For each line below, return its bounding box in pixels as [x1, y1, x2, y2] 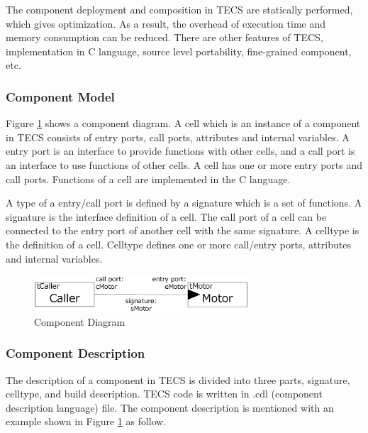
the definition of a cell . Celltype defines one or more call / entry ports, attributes [6, 236, 351, 251]
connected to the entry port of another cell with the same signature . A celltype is [6, 223, 359, 238]
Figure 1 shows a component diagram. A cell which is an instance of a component [6, 116, 361, 131]
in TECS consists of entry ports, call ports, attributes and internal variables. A [6, 129, 350, 144]
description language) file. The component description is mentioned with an [6, 400, 334, 415]
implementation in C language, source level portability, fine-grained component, [6, 43, 352, 58]
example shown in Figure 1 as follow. [6, 414, 167, 429]
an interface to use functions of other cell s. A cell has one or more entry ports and [6, 157, 363, 172]
